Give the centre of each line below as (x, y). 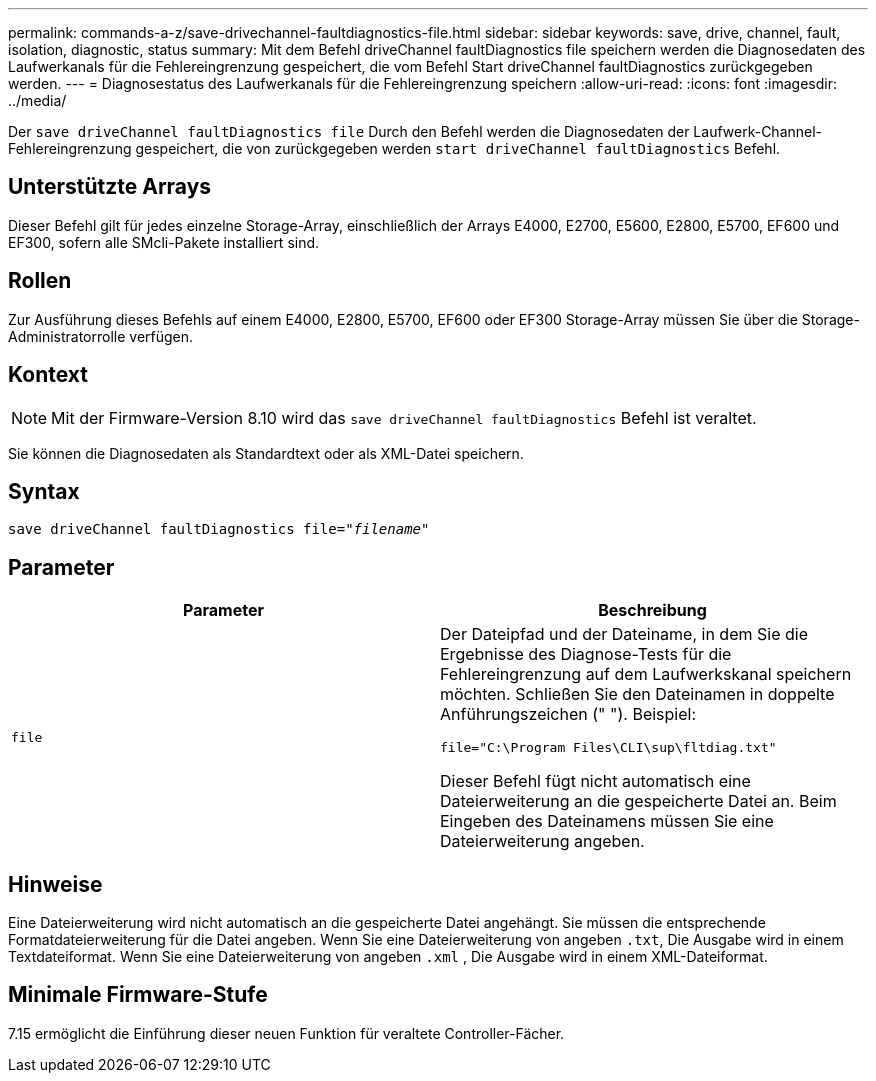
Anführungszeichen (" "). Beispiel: (568, 714)
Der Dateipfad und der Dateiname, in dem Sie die (624, 634)
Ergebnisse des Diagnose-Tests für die (586, 654)
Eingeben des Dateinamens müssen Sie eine (607, 821)
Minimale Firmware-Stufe (138, 995)
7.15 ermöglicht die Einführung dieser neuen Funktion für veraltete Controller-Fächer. (286, 1033)
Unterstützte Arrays (110, 187)
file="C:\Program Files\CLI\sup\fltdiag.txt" (608, 748)
